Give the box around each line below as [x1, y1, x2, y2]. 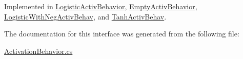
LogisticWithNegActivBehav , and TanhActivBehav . [4, 11, 167, 22]
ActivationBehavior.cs [4, 45, 73, 56]
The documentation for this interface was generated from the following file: [4, 28, 239, 39]
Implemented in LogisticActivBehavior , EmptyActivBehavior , [4, 1, 197, 11]
